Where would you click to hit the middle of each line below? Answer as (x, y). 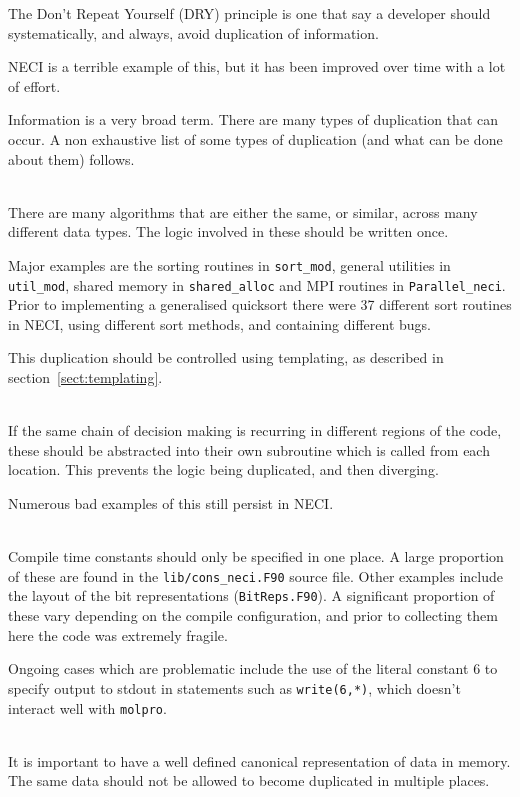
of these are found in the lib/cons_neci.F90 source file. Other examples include (255, 575)
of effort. (34, 85)
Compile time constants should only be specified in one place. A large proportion (256, 556)
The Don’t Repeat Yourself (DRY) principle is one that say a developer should (249, 13)
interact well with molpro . (87, 707)
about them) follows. (71, 158)
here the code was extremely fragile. (118, 634)
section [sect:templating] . (85, 377)
